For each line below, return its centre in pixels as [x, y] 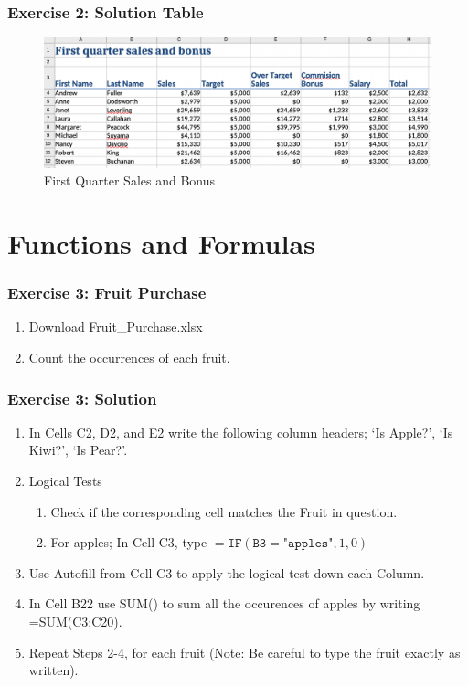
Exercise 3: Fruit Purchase [107, 293]
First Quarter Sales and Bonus [130, 180]
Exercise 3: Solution [82, 398]
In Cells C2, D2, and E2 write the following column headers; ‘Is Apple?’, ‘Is [241, 432]
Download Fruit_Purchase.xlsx [116, 327]
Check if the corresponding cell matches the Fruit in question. [224, 511]
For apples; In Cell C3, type [129, 542]
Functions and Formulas [161, 243]
